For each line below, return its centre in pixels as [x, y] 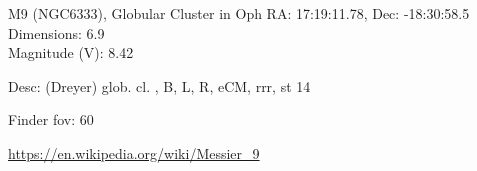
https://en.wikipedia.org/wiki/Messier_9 [134, 152]
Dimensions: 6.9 [56, 32]
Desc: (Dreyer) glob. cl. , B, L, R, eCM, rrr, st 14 [159, 85]
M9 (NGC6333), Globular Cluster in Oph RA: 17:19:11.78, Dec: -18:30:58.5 [239, 13]
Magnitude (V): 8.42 [71, 52]
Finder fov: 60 [51, 119]
